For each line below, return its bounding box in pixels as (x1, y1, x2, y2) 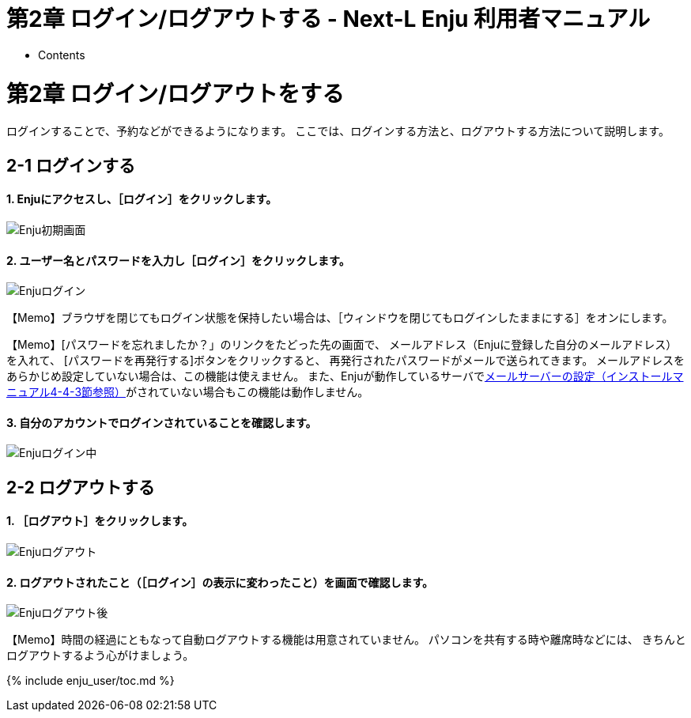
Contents (38, 47, 85, 62)
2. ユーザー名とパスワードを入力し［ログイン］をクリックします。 (6, 253, 350, 267)
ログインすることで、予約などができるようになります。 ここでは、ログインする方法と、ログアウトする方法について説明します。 (6, 124, 670, 138)
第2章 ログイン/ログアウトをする (6, 80, 345, 108)
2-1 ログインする (6, 155, 136, 176)
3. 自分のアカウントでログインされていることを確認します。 (6, 415, 317, 429)
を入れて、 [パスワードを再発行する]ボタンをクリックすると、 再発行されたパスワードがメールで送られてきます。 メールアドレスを (6, 353, 685, 368)
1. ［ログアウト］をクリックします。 (6, 514, 194, 528)
